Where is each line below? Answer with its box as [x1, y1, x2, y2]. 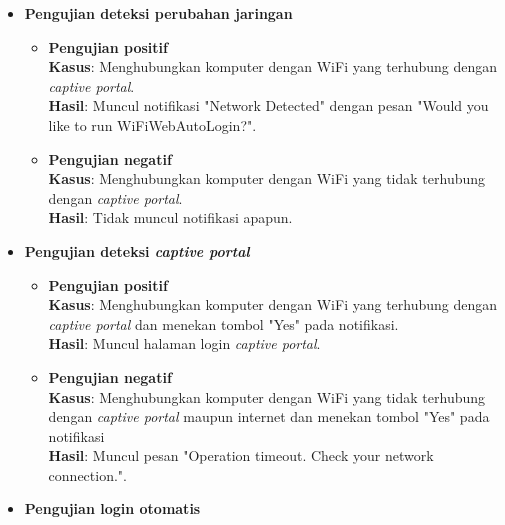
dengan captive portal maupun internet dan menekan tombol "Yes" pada [48, 406, 490, 427]
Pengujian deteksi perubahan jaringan [24, 3, 293, 23]
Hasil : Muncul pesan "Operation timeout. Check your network [48, 445, 434, 466]
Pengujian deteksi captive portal [24, 240, 250, 261]
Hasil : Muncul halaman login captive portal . [48, 333, 321, 354]
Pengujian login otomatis [24, 498, 201, 519]
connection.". [48, 464, 127, 485]
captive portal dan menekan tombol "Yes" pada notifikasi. [48, 313, 399, 334]
